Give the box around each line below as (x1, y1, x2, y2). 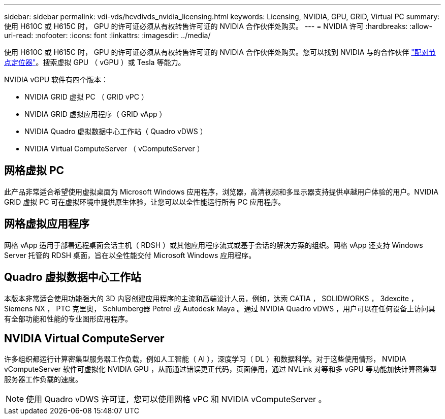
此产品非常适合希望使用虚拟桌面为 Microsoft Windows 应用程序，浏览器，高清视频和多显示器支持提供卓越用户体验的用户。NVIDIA (4, 187, 438, 196)
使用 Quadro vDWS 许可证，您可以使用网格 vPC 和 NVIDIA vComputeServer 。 (26, 394, 327, 405)
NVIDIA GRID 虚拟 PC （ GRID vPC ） (24, 92, 148, 101)
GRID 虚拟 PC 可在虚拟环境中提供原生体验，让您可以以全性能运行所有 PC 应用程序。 (4, 197, 285, 206)
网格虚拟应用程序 (4, 217, 89, 231)
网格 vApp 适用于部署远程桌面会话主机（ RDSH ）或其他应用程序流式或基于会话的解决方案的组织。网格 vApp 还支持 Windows (4, 240, 423, 249)
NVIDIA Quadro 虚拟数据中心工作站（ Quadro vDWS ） (24, 127, 207, 136)
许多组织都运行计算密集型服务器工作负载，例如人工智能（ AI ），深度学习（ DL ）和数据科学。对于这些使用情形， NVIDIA (4, 354, 406, 364)
